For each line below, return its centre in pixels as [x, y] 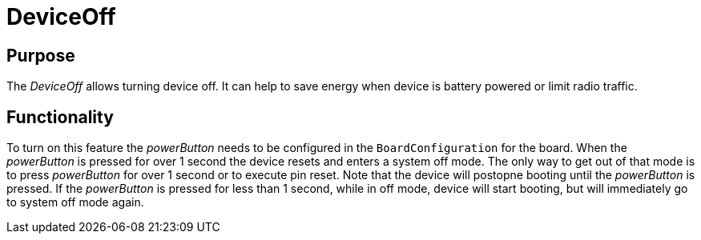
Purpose [41, 55]
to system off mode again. [75, 202]
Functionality [60, 117]
